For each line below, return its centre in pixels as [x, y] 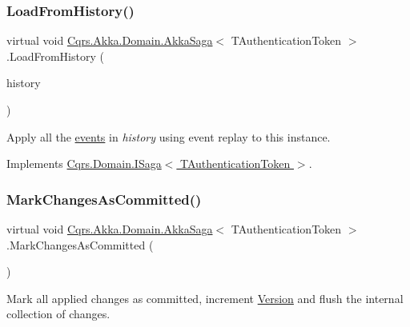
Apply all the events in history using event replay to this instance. [169, 136]
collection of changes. [58, 314]
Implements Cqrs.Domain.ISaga [84, 163]
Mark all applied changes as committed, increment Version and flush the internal [205, 298]
